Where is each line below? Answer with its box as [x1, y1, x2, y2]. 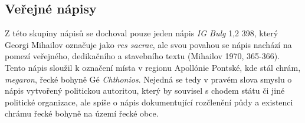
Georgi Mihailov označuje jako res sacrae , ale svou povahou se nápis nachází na [5, 38, 292, 50]
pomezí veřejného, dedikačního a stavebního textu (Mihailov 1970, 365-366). [5, 50, 280, 62]
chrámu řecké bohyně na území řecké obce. [5, 107, 159, 119]
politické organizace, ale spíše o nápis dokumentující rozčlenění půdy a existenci [5, 95, 293, 108]
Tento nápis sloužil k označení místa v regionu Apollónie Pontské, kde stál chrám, [5, 61, 301, 73]
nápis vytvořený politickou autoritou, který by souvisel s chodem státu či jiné [5, 84, 285, 97]
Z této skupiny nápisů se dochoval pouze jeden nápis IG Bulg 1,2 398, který [5, 27, 278, 39]
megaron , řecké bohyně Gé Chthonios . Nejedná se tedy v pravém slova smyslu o [5, 73, 292, 85]
